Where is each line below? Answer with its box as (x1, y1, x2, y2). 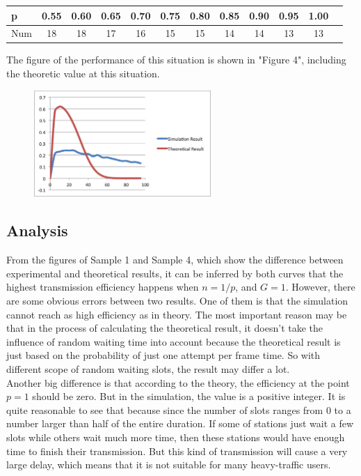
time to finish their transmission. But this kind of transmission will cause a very (6, 443, 348, 458)
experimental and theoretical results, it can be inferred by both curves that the (6, 266, 344, 280)
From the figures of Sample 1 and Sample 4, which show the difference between (6, 252, 344, 267)
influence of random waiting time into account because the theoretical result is (6, 334, 341, 348)
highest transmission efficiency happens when (6, 279, 199, 294)
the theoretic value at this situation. (6, 66, 160, 81)
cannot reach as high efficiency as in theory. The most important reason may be (6, 307, 347, 321)
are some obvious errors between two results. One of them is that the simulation (6, 293, 348, 307)
